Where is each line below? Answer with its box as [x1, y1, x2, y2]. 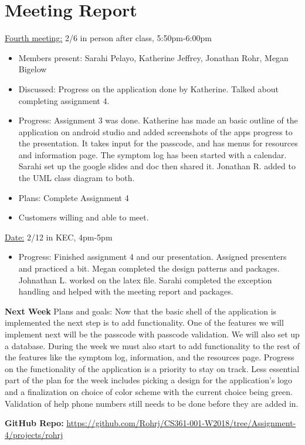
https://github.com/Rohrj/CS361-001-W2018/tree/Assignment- [66, 417, 296, 429]
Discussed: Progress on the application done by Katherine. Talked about [18, 82, 279, 95]
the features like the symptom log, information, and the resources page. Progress [5, 351, 294, 363]
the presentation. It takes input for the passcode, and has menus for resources [18, 137, 298, 149]
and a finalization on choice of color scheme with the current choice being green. [5, 385, 293, 397]
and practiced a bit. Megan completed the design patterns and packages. [18, 262, 280, 275]
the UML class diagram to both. [18, 172, 135, 184]
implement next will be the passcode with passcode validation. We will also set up [5, 328, 300, 340]
